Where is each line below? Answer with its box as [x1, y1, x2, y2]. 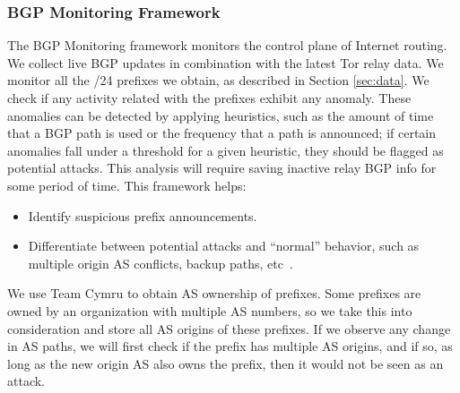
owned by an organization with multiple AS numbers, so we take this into [7, 301, 412, 320]
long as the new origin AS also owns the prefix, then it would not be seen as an [7, 354, 444, 372]
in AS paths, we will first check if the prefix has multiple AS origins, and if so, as [7, 337, 453, 355]
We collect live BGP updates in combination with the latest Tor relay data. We [7, 53, 444, 72]
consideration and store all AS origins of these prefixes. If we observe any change [7, 319, 451, 337]
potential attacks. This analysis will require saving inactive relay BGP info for [7, 158, 437, 177]
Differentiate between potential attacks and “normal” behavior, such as [28, 236, 420, 255]
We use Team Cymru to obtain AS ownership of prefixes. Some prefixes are [7, 284, 421, 303]
